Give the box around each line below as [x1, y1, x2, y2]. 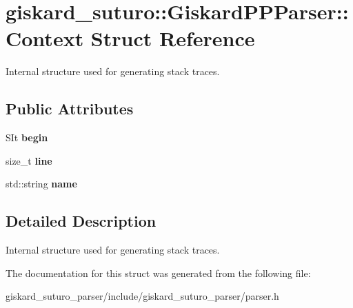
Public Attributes [6, 98, 134, 119]
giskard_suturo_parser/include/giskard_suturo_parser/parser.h [6, 289, 279, 303]
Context [6, 24, 84, 52]
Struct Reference [90, 24, 255, 52]
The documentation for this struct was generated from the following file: [6, 265, 311, 280]
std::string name [6, 176, 77, 191]
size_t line [6, 153, 52, 167]
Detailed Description [6, 210, 157, 232]
